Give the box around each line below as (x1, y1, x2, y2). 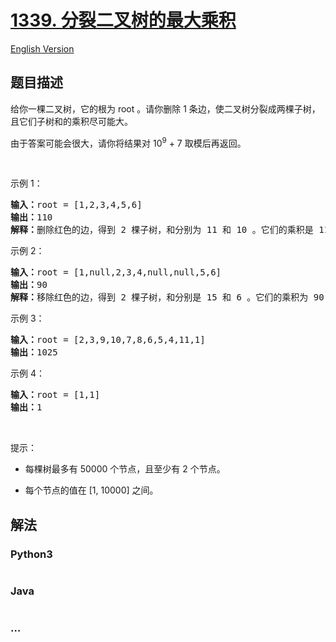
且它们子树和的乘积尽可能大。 (10, 115, 133, 127)
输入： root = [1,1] (10, 389, 101, 401)
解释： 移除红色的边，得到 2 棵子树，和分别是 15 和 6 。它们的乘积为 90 (10, 292, 325, 303)
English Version (10, 42, 75, 55)
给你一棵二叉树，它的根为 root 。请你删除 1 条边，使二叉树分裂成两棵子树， (10, 102, 321, 115)
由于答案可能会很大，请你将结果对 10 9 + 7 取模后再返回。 (10, 135, 247, 149)
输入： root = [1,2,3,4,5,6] (10, 199, 143, 211)
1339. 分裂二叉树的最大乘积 (10, 9, 237, 32)
